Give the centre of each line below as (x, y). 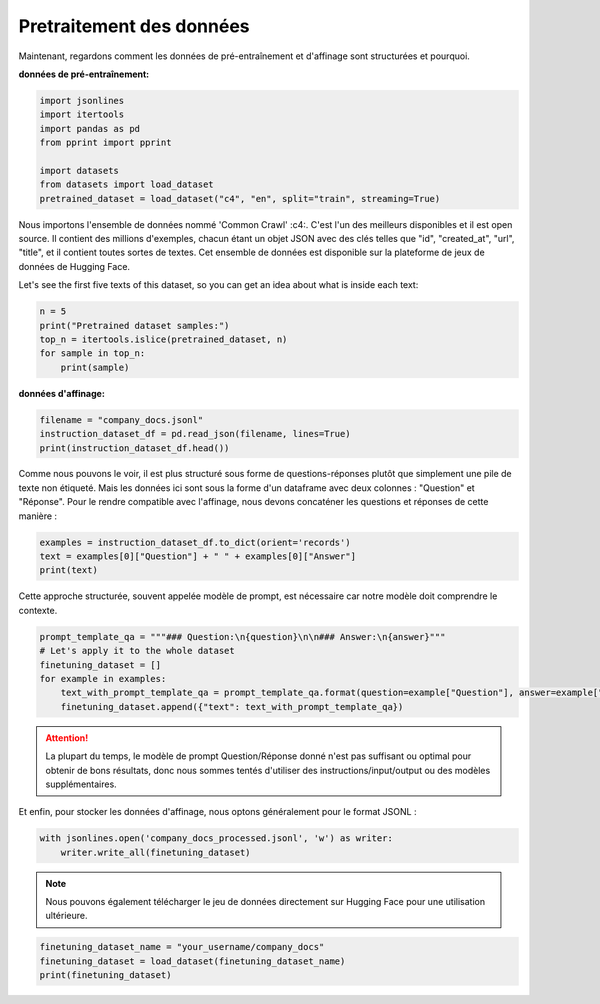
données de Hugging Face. (74, 266)
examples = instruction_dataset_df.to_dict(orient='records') (195, 542)
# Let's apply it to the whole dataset (137, 651)
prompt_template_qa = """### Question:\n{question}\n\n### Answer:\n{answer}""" (242, 636)
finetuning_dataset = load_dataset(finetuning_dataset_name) (192, 961)
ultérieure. (66, 916)
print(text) (69, 570)
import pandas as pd (89, 128)
